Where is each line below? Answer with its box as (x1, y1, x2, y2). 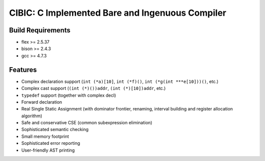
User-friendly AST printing (21, 147, 75, 153)
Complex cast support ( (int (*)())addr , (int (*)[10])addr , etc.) (21, 85, 166, 91)
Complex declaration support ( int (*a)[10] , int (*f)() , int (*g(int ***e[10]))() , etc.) (21, 79, 218, 84)
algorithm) (21, 113, 43, 119)
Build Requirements (9, 26, 71, 34)
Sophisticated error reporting (21, 140, 80, 146)
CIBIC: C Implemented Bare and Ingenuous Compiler (9, 7, 227, 18)
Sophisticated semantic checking (21, 127, 89, 133)
